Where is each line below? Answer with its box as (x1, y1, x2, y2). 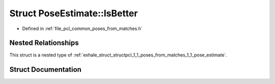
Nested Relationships (9, 39, 79, 47)
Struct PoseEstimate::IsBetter (9, 8, 138, 19)
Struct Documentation (9, 65, 81, 74)
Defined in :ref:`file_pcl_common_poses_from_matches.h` (22, 25, 143, 32)
